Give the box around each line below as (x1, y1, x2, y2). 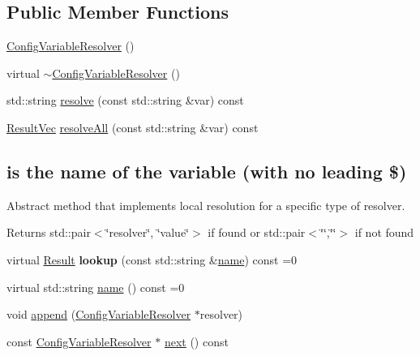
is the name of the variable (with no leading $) (6, 158, 407, 183)
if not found (354, 224, 414, 241)
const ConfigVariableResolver (6, 332, 152, 350)
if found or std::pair (208, 224, 306, 241)
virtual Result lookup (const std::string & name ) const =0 (6, 251, 298, 268)
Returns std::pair (6, 224, 91, 241)
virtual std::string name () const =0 (6, 278, 185, 295)
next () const (164, 332, 229, 350)
